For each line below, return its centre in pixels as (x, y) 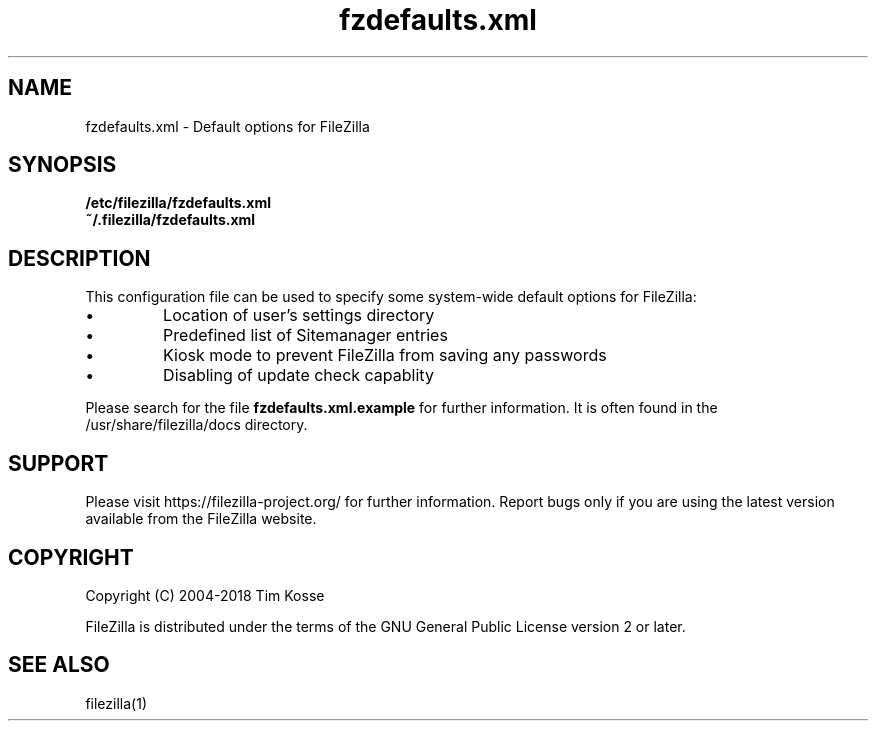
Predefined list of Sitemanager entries (305, 335)
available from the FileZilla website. (201, 519)
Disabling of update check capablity (298, 375)
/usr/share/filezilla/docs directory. (196, 425)
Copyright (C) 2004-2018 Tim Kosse (205, 595)
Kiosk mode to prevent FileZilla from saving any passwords (385, 355)
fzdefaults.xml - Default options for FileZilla (227, 126)
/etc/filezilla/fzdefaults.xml (178, 203)
